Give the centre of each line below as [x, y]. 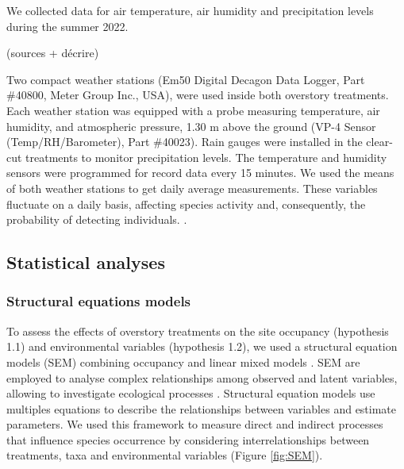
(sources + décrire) [53, 53]
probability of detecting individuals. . [97, 219]
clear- [379, 142]
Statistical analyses [86, 262]
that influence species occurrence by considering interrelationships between [188, 439]
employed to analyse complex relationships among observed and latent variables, [202, 377]
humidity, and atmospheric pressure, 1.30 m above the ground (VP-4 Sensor [191, 126]
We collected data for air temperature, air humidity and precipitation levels [190, 10]
